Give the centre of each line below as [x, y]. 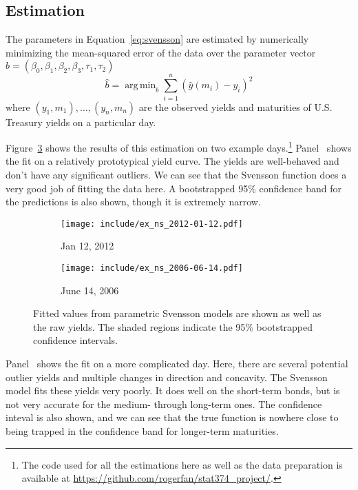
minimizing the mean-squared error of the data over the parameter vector [161, 52]
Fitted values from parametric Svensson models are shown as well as [177, 313]
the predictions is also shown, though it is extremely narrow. [133, 202]
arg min [140, 86]
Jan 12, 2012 [87, 246]
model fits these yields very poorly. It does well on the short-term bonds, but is [173, 390]
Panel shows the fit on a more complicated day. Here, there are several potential [177, 364]
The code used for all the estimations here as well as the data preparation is [182, 464]
